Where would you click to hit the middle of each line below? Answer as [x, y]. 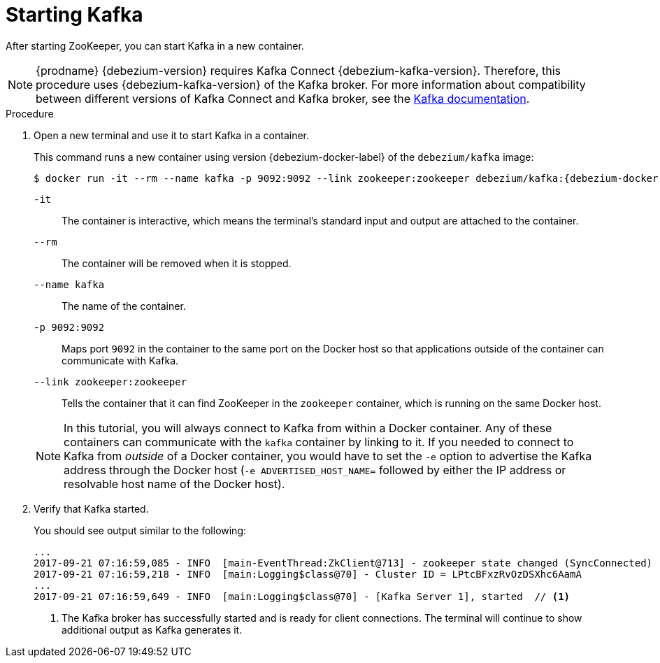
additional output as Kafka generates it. [152, 629]
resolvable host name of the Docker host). [174, 484]
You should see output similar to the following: [140, 530]
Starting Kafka [74, 15]
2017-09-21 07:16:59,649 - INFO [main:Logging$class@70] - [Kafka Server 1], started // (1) [302, 596]
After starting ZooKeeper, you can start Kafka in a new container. [155, 45]
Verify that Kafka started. [91, 508]
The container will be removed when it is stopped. [177, 263]
